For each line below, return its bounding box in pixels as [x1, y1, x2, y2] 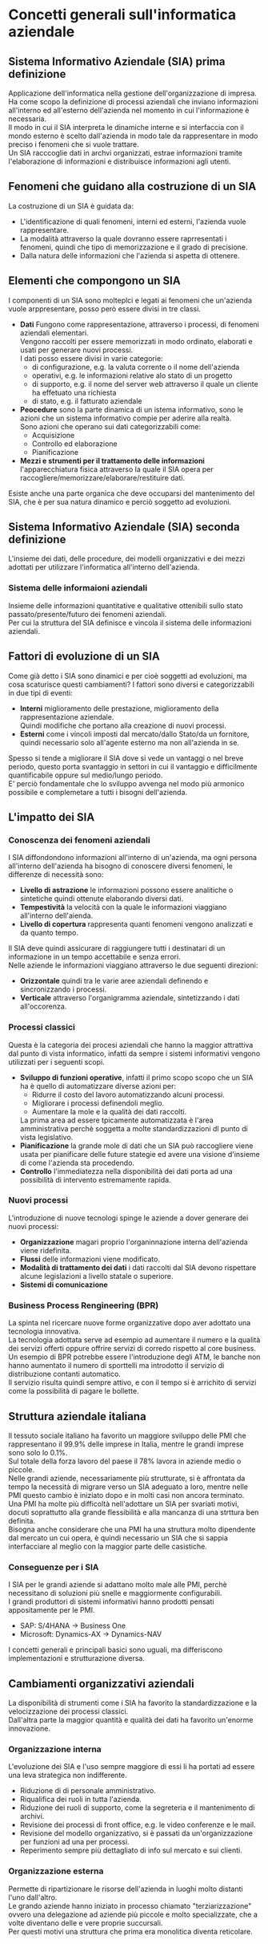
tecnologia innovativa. [8, 1326, 82, 1337]
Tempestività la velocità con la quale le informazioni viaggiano [19, 903, 227, 912]
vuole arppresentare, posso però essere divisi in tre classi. [8, 303, 202, 314]
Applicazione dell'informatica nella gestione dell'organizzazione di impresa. [8, 88, 258, 98]
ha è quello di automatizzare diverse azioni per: [19, 1081, 177, 1090]
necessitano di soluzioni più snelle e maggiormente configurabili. [8, 1589, 222, 1598]
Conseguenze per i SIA [8, 1561, 99, 1573]
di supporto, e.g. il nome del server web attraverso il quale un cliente [31, 379, 258, 388]
